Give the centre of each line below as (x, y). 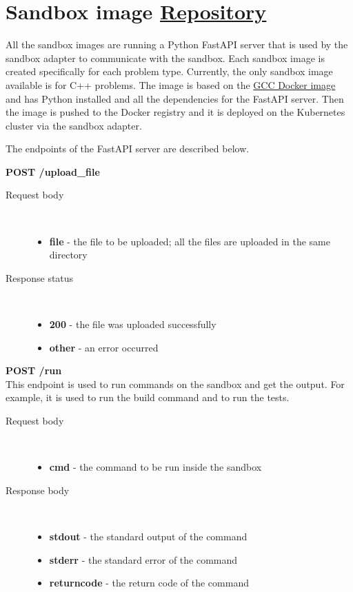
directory (68, 255)
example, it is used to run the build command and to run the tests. (148, 397)
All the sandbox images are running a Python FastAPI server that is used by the (177, 44)
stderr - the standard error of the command (143, 559)
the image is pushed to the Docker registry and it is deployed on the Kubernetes (175, 112)
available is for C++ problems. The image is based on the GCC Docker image (171, 84)
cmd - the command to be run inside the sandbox (155, 467)
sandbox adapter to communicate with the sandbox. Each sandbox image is (165, 58)
